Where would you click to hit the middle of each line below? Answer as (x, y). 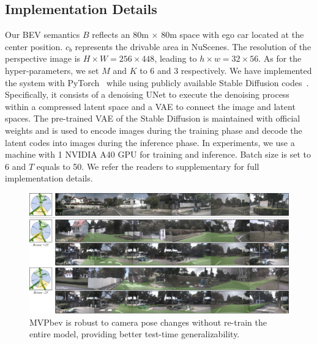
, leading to (176, 58)
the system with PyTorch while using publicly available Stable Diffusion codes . (157, 82)
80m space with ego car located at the (233, 35)
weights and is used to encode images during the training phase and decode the (154, 130)
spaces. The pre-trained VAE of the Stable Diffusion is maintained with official (153, 118)
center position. (34, 46)
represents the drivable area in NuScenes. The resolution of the (193, 46)
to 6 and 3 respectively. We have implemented (226, 70)
